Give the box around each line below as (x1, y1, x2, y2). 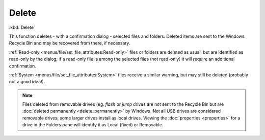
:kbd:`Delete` (9, 24, 35, 30)
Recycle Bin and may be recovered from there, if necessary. (9, 40, 130, 46)
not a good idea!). (9, 79, 45, 85)
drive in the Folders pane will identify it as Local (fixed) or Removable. (22, 122, 163, 128)
